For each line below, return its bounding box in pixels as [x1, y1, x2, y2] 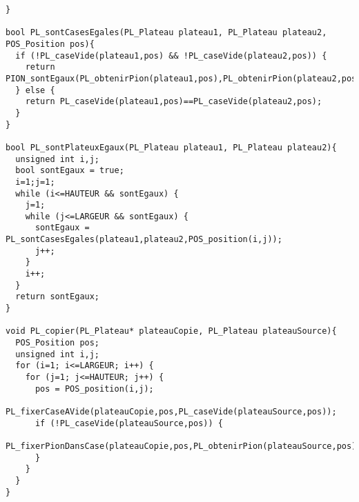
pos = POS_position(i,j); [35, 383, 154, 394]
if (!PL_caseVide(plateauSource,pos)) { [35, 418, 223, 428]
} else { [15, 85, 55, 95]
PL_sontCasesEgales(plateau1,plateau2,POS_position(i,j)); [6, 234, 282, 245]
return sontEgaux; [15, 292, 100, 302]
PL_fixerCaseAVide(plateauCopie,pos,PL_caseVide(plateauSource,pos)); [6, 406, 337, 416]
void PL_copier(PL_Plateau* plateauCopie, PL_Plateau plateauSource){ [6, 326, 337, 337]
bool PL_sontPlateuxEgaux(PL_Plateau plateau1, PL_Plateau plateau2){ [6, 142, 337, 152]
